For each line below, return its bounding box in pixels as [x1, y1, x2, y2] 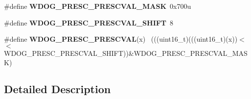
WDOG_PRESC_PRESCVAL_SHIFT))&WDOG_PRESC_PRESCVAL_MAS [4, 48, 248, 58]
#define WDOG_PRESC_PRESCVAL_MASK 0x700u [4, 1, 191, 11]
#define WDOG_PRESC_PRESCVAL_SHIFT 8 [4, 17, 174, 27]
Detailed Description [4, 81, 111, 97]
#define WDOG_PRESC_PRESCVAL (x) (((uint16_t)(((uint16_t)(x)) [4, 34, 238, 44]
